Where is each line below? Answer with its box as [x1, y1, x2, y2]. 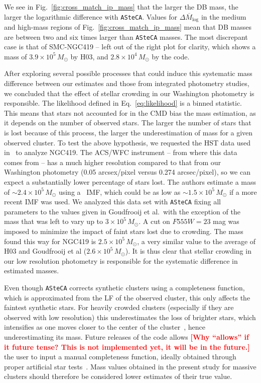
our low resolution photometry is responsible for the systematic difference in [4, 255, 238, 266]
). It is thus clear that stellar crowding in [125, 246, 251, 256]
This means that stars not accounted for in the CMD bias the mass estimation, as [4, 107, 256, 118]
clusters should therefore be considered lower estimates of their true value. [4, 371, 232, 381]
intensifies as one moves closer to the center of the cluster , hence [4, 322, 206, 332]
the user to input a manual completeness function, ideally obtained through [4, 351, 236, 362]
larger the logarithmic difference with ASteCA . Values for [4, 11, 178, 22]
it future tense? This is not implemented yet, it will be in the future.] [4, 341, 250, 352]
